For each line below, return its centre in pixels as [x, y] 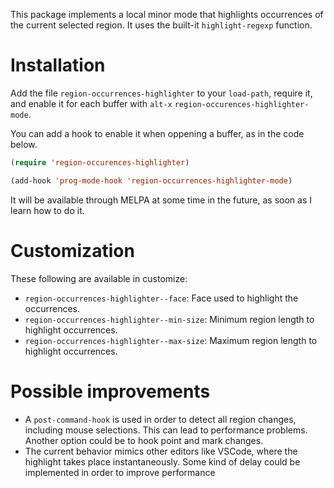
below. [24, 144]
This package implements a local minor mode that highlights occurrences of [167, 14]
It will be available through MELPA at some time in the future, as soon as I [161, 200]
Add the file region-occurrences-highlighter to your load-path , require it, [161, 93]
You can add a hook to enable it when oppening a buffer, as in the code [157, 133]
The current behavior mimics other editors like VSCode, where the [161, 451]
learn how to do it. [47, 210]
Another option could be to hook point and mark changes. [144, 440]
